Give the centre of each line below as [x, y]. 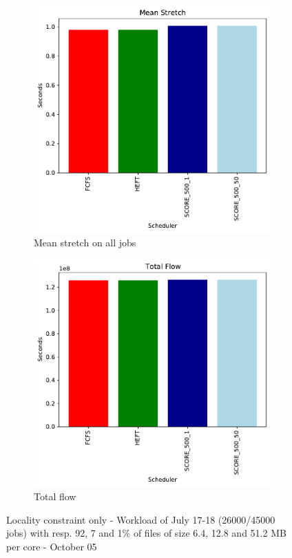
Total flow [55, 496]
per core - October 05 [52, 546]
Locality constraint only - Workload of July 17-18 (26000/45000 [141, 519]
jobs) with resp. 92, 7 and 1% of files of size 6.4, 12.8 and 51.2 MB [146, 533]
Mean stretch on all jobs [85, 243]
